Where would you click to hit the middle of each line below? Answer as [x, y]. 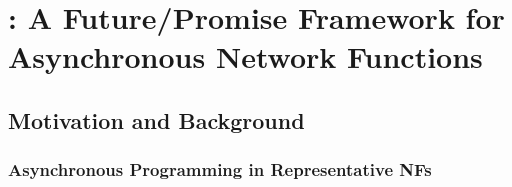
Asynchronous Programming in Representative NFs [220, 169]
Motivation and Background [156, 119]
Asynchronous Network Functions [245, 56]
